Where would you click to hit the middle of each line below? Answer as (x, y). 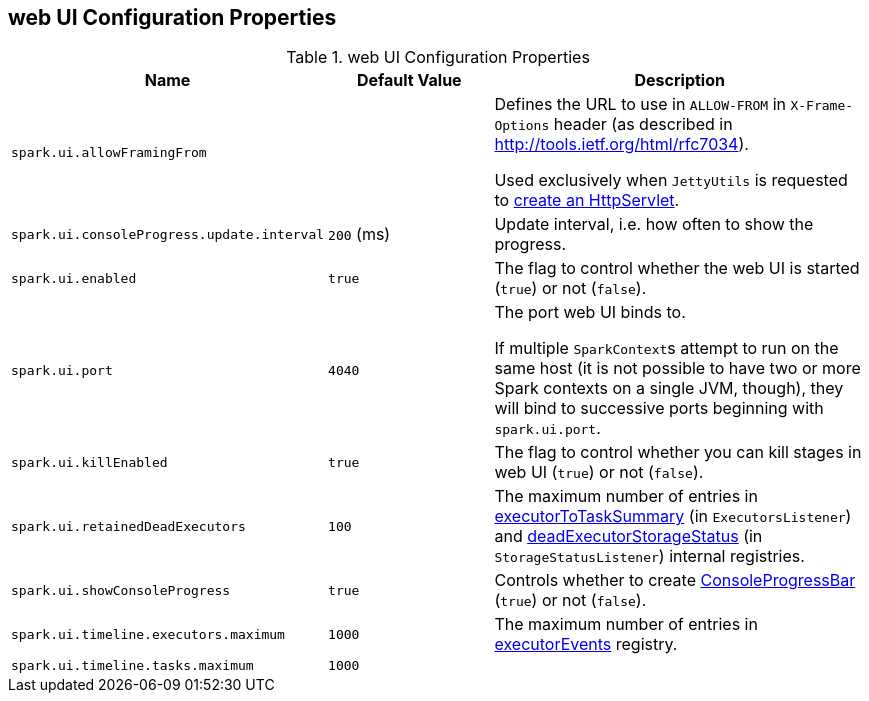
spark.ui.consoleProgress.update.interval (168, 234)
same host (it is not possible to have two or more (677, 368)
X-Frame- (822, 106)
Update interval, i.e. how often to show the (654, 224)
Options (522, 126)
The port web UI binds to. (590, 312)
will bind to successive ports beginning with (659, 408)
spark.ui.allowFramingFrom (109, 152)
